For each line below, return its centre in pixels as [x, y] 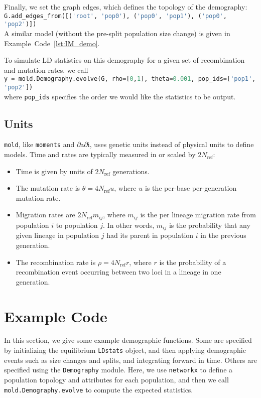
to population [77, 225]
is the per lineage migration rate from [198, 215]
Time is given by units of [54, 171]
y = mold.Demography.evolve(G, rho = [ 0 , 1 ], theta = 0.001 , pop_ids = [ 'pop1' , [130, 79]
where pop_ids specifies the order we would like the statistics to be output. [120, 96]
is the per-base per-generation [191, 188]
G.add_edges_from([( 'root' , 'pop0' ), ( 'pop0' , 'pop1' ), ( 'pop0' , [115, 16]
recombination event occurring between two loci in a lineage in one [118, 272]
